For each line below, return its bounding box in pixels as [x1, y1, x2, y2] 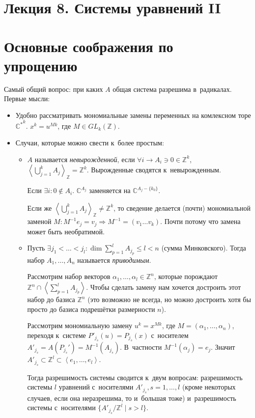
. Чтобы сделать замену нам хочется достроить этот [86, 282, 241, 292]
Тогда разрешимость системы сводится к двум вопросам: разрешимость [27, 372, 243, 382]
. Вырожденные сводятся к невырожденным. [86, 165, 221, 175]
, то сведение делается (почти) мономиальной [113, 202, 251, 213]
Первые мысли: [4, 93, 50, 104]
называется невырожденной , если [34, 154, 135, 164]
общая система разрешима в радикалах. [113, 84, 232, 94]
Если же [27, 202, 52, 213]
